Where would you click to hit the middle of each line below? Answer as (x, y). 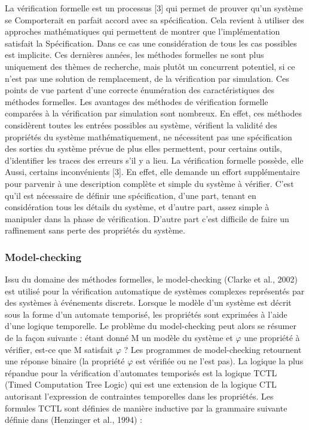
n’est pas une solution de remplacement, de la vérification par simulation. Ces (147, 78)
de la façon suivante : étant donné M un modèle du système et (119, 338)
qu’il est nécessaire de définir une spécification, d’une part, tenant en (131, 195)
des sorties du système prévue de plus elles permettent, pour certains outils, (144, 148)
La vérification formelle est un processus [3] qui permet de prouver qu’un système (154, 8)
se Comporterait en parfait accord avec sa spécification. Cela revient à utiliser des (154, 19)
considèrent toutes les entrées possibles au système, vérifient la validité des (141, 125)
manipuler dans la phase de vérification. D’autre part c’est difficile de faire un (147, 218)
